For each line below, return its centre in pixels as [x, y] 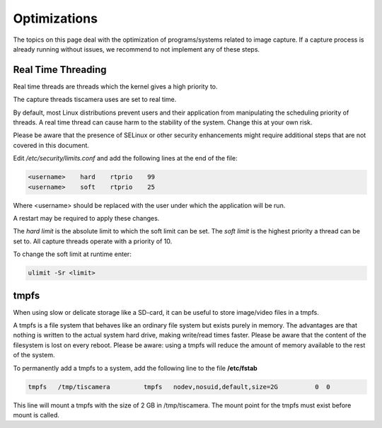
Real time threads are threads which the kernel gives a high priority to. [116, 86]
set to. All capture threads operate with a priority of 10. [93, 241]
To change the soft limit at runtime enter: [73, 254]
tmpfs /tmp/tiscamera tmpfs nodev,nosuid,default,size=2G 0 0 [179, 387]
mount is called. [36, 415]
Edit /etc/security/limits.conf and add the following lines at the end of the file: [125, 158]
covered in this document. [51, 145]
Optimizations [56, 18]
